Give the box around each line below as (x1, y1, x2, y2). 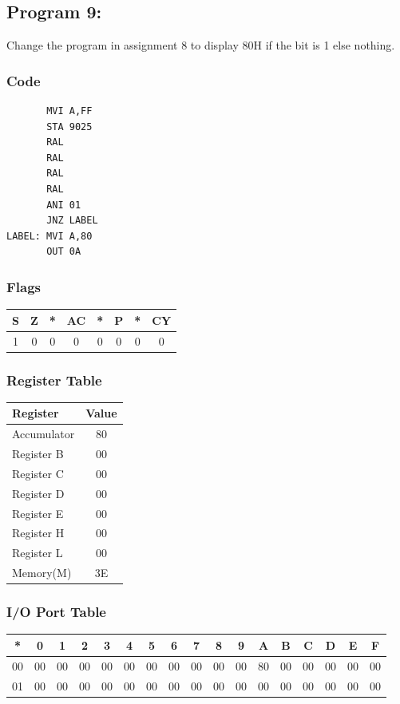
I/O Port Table (6, 602, 106, 622)
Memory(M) (12, 564, 72, 581)
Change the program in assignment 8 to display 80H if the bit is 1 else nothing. (6, 37, 395, 53)
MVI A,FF (46, 105, 93, 117)
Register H (12, 524, 65, 541)
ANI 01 (46, 199, 81, 211)
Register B (12, 445, 64, 462)
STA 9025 (46, 121, 93, 132)
